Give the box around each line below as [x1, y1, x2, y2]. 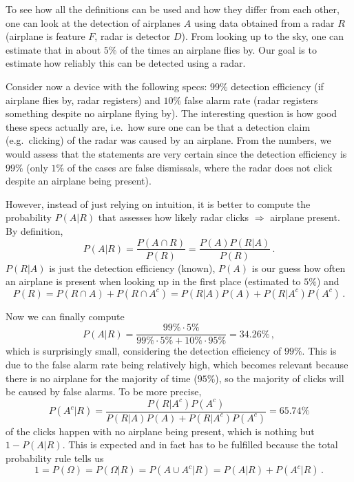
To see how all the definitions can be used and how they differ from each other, [6, 2, 340, 16]
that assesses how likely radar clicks [98, 210, 249, 224]
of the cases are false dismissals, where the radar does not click [67, 160, 333, 174]
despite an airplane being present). [6, 174, 152, 188]
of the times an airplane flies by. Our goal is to [120, 42, 317, 56]
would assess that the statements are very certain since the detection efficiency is [6, 146, 347, 160]
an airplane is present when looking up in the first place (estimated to [6, 274, 301, 289]
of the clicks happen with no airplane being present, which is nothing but [6, 423, 315, 438]
